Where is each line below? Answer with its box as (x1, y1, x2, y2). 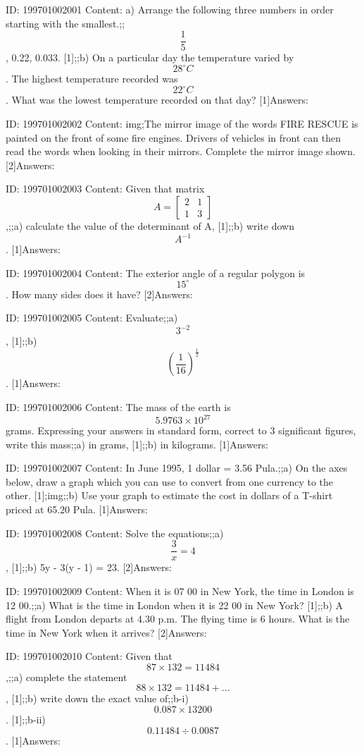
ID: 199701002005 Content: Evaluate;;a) (6, 310, 178, 325)
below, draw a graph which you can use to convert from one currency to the (6, 474, 334, 489)
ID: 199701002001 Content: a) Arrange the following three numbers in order (6, 2, 334, 16)
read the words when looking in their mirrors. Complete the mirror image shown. (6, 144, 356, 159)
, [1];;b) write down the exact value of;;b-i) (6, 691, 189, 706)
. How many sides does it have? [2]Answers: (6, 286, 193, 301)
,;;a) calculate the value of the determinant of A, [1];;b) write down (6, 219, 294, 233)
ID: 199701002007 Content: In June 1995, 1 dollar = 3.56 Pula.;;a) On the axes (6, 460, 348, 475)
